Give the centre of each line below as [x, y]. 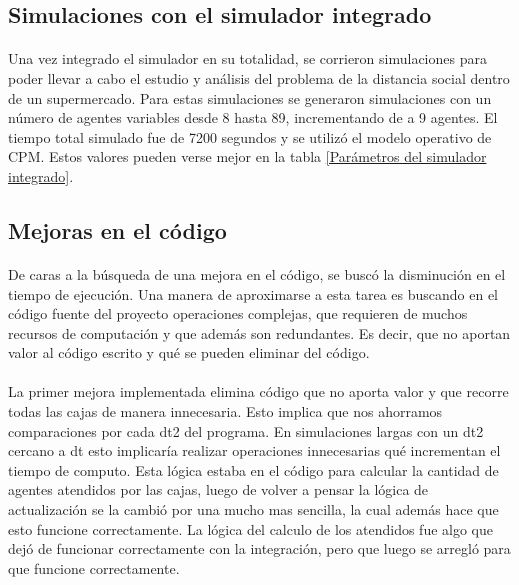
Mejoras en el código [117, 229]
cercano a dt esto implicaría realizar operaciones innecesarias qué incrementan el [254, 450]
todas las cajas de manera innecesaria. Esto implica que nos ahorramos [225, 411]
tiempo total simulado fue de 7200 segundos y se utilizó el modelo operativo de [250, 136]
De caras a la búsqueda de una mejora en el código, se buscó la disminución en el [257, 273]
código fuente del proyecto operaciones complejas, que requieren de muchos [238, 313]
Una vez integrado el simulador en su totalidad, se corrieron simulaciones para [247, 58]
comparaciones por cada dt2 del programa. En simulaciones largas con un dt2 [246, 430]
